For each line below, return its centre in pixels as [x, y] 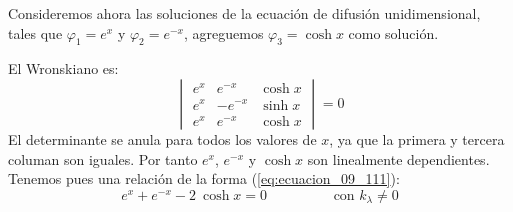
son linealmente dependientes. [398, 158]
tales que [35, 32]
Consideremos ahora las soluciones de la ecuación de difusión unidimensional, [244, 13]
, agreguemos [223, 32]
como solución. [393, 32]
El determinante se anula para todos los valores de [162, 138]
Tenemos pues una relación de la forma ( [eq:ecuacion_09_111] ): [204, 178]
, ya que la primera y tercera [417, 138]
